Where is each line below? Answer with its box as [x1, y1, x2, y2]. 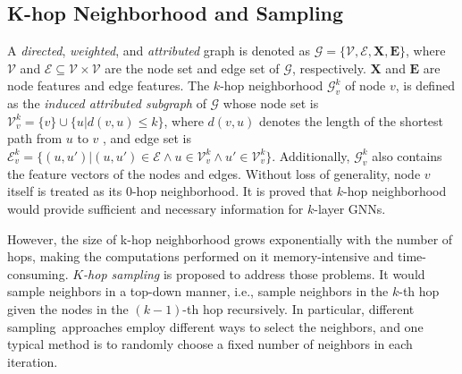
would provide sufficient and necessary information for [7, 199, 304, 217]
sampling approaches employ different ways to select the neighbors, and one [7, 317, 424, 336]
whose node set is [223, 94, 319, 113]
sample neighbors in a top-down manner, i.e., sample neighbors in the [7, 282, 389, 301]
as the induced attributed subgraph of [7, 94, 206, 113]
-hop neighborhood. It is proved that [131, 182, 333, 200]
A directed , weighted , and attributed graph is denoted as [7, 41, 311, 60]
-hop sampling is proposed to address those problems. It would [83, 264, 425, 283]
